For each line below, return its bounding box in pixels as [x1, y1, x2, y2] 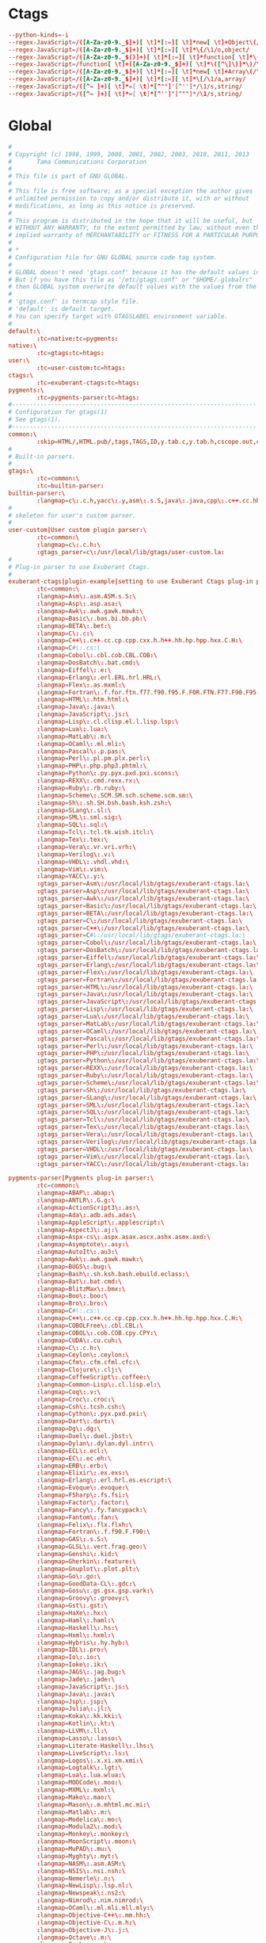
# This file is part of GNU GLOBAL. [8, 172, 129, 181]
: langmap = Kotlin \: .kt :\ [36, 1719, 115, 1728]
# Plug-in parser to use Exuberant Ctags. [8, 563, 150, 571]
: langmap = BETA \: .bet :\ [36, 622, 112, 630]
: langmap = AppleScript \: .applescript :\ [36, 1218, 165, 1226]
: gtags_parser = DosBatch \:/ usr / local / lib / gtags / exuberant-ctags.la [36, 947, 260, 954]
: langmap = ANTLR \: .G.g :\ [36, 1196, 115, 1204]
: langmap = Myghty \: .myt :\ [36, 1852, 119, 1860]
